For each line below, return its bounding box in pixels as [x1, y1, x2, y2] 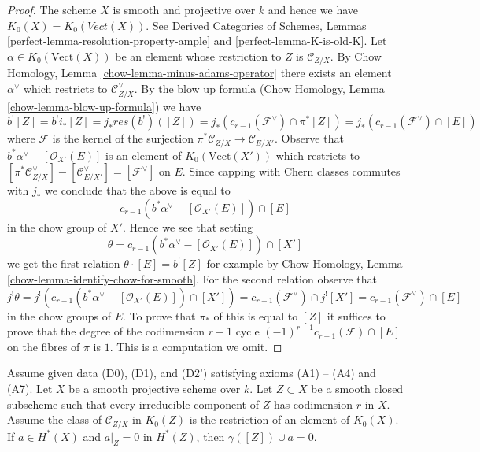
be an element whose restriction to [115, 47, 282, 64]
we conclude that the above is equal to [45, 182, 231, 198]
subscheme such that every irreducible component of [7, 395, 259, 412]
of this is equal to [213, 307, 298, 324]
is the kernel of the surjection [52, 130, 194, 146]
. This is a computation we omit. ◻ [109, 338, 282, 354]
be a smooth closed [311, 380, 404, 396]
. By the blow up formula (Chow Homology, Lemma [134, 80, 385, 96]
